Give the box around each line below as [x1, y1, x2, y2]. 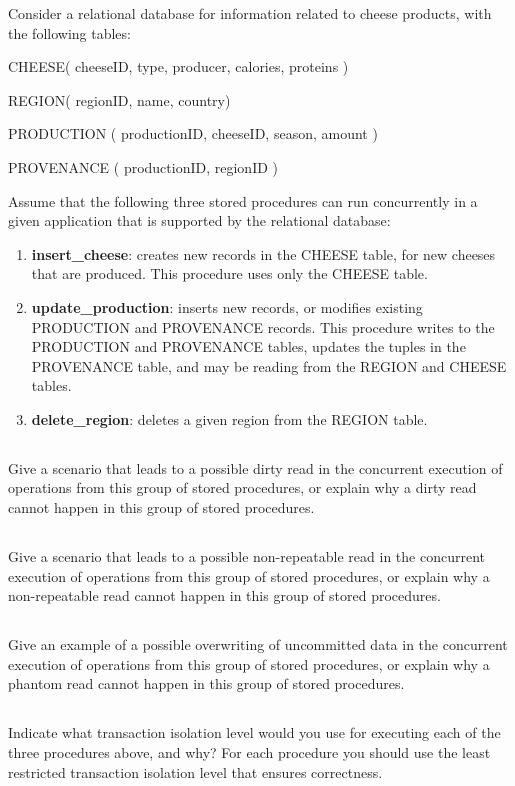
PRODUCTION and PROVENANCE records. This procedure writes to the [31, 316, 495, 337]
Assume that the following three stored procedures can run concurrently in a [8, 190, 478, 211]
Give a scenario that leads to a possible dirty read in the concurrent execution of [8, 457, 503, 478]
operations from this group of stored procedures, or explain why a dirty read [8, 477, 477, 498]
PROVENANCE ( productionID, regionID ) [8, 156, 279, 177]
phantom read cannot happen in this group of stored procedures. [8, 673, 405, 694]
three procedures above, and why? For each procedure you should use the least [8, 742, 491, 762]
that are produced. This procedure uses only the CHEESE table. [31, 263, 428, 284]
